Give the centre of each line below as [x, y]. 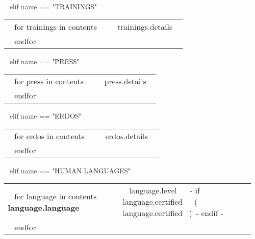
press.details [126, 81]
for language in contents [56, 196]
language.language [44, 207]
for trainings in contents [56, 26]
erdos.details [127, 136]
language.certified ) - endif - [173, 213]
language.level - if [165, 191]
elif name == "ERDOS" [46, 116]
